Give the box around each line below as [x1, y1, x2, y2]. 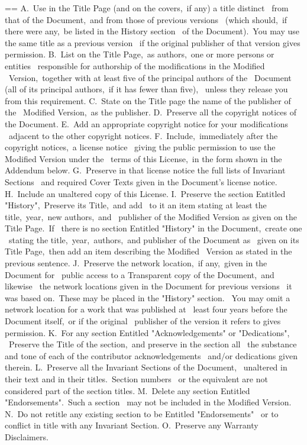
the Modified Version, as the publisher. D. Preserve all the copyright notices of [5, 106, 296, 118]
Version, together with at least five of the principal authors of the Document [8, 71, 292, 83]
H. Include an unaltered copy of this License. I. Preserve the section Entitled [5, 187, 286, 199]
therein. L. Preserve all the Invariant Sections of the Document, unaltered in [5, 361, 287, 373]
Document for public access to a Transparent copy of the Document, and [5, 268, 274, 280]
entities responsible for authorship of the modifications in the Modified [5, 59, 265, 72]
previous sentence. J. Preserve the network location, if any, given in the [5, 257, 267, 269]
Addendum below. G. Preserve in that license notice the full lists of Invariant [5, 164, 286, 176]
